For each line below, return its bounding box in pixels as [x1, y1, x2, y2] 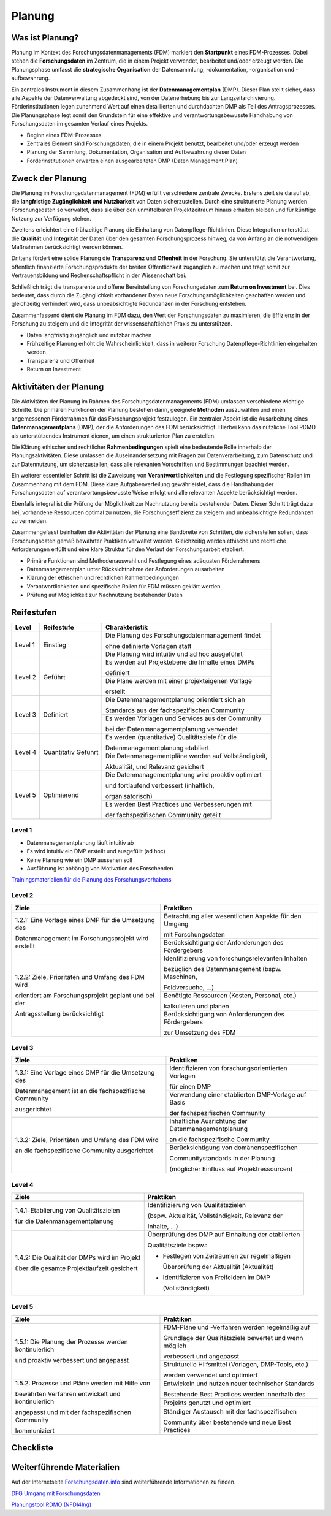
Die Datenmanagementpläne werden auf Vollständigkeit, [105, 752, 268, 760]
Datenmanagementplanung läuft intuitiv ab [26, 839, 134, 846]
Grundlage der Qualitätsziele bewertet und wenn [163, 1333, 303, 1342]
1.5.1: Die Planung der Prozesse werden [15, 1338, 128, 1346]
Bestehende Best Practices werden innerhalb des [163, 1390, 306, 1398]
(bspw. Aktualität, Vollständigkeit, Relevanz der [147, 1211, 283, 1220]
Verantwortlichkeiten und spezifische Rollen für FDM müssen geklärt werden [26, 582, 221, 590]
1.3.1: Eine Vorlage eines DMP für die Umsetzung [15, 1068, 155, 1076]
